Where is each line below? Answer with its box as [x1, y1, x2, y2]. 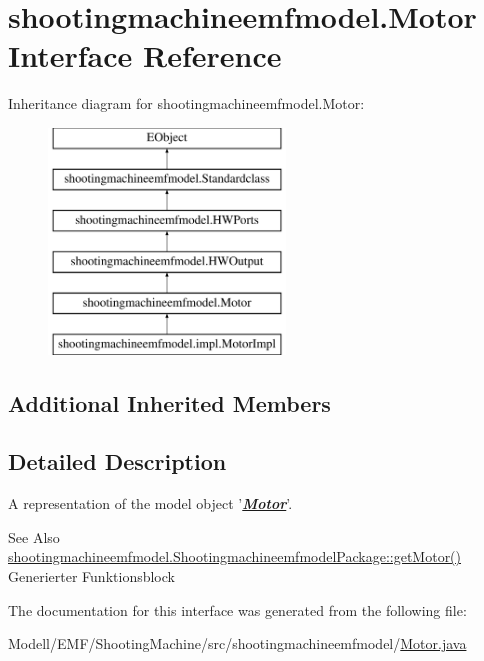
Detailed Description [8, 446, 227, 477]
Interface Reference [8, 35, 282, 76]
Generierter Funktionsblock [8, 566, 175, 587]
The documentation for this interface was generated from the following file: [8, 599, 467, 620]
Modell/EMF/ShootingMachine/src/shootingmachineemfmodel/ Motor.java [8, 633, 467, 654]
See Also [8, 526, 60, 547]
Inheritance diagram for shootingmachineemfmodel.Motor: [8, 93, 365, 114]
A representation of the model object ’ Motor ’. [8, 493, 293, 514]
